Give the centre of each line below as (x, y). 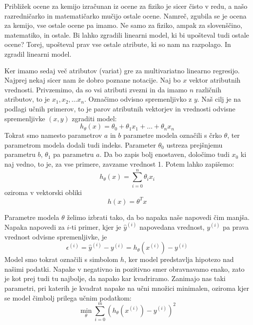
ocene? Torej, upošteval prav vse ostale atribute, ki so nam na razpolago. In (118, 44)
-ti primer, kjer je (95, 227)
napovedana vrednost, (172, 227)
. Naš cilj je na (219, 99)
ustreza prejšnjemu (195, 144)
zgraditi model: (94, 118)
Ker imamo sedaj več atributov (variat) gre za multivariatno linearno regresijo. (122, 70)
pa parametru (74, 154)
